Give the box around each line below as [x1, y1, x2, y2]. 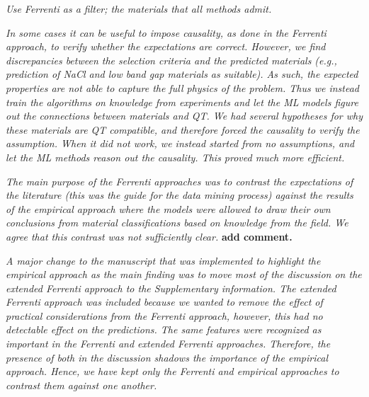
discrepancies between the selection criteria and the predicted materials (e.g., [6, 52, 337, 67]
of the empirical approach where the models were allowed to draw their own [6, 201, 331, 216]
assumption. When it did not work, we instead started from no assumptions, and [6, 136, 355, 151]
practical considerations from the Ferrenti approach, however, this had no [6, 308, 323, 323]
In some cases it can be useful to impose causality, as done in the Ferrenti [6, 25, 327, 40]
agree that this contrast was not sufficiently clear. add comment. [6, 229, 293, 243]
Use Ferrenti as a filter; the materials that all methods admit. [6, 1, 272, 16]
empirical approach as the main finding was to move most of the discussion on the [6, 267, 362, 282]
